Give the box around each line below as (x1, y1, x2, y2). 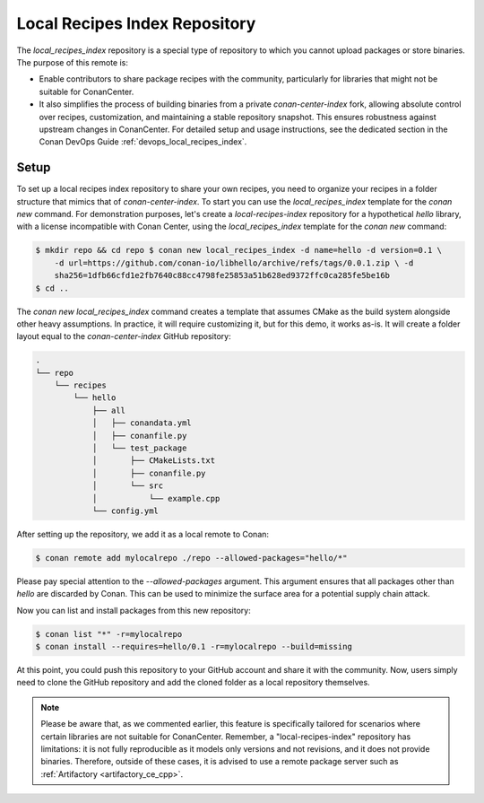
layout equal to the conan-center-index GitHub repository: (16, 331, 232, 342)
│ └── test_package (91, 443, 187, 453)
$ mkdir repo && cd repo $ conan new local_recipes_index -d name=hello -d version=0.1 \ (35, 245, 443, 256)
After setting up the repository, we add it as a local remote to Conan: (16, 528, 269, 539)
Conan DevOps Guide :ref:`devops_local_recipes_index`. (39, 136, 247, 147)
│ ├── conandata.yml (91, 418, 192, 428)
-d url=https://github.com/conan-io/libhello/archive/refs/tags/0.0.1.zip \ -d (54, 257, 414, 268)
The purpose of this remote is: (16, 57, 129, 67)
